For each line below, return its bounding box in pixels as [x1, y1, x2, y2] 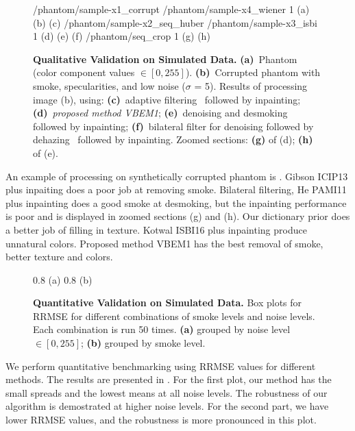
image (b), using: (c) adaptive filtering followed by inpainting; [33, 92, 301, 106]
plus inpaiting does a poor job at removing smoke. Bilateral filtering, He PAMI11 [5, 182, 347, 197]
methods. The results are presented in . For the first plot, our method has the [5, 372, 332, 386]
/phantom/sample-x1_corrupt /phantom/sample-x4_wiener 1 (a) [33, 2, 310, 16]
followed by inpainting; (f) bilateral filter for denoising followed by [33, 119, 314, 133]
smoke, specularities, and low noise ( [33, 78, 186, 93]
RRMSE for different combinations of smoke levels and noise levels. [33, 308, 315, 323]
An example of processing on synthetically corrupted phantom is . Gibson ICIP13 [5, 169, 348, 183]
